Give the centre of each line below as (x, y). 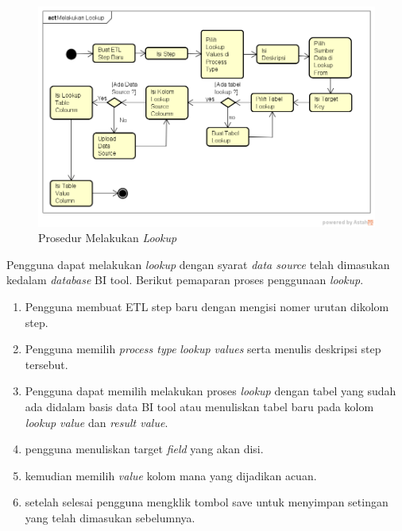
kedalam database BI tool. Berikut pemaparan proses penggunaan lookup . (185, 280)
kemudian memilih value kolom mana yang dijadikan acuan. (171, 475)
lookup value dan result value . (97, 422)
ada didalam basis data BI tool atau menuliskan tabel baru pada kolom (199, 406)
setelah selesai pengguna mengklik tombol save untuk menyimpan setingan (207, 502)
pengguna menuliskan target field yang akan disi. (144, 449)
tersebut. (46, 364)
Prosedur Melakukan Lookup (108, 238)
